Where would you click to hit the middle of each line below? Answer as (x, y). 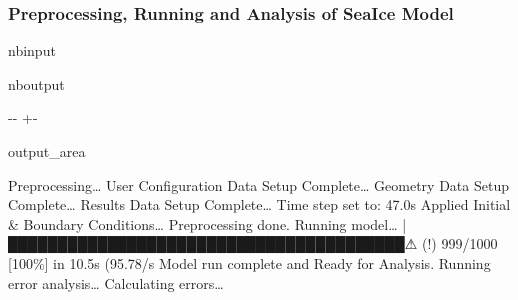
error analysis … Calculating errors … (116, 282)
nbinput (32, 50)
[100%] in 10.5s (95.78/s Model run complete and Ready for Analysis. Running (249, 262)
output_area (47, 151)
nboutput (36, 83)
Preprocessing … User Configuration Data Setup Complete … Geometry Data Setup (258, 184)
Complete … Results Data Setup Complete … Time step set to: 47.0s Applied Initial (259, 204)
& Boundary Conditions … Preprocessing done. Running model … (203, 223)
